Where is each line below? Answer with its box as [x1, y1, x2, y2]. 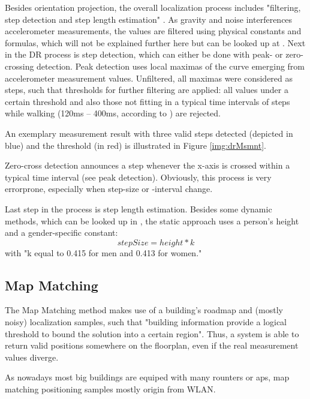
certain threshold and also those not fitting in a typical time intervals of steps [5, 95, 290, 107]
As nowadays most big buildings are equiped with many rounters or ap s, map [5, 371, 290, 383]
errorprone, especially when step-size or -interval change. [5, 182, 213, 195]
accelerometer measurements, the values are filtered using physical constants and [5, 25, 302, 37]
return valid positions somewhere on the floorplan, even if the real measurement [5, 339, 299, 352]
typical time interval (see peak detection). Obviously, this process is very [5, 170, 272, 183]
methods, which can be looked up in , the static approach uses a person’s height [5, 214, 299, 227]
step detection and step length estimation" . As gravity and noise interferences [5, 13, 293, 25]
